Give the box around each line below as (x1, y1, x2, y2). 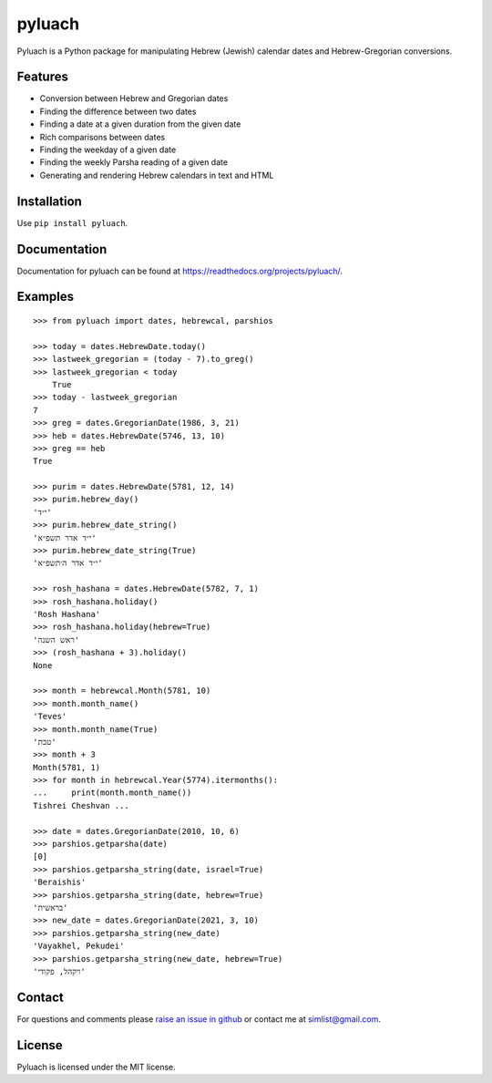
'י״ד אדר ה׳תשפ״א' (33, 558, 104, 569)
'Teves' (33, 711, 67, 722)
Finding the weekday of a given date (39, 144, 177, 155)
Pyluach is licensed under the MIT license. (16, 1061, 177, 1072)
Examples (16, 289, 75, 304)
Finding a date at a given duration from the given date (39, 119, 241, 129)
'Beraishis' (33, 877, 87, 888)
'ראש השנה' (33, 634, 80, 645)
